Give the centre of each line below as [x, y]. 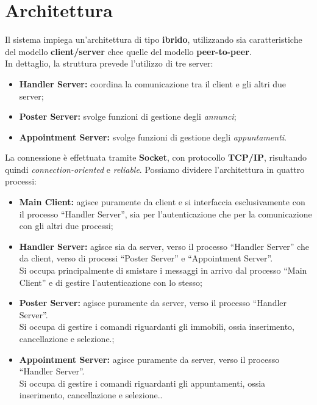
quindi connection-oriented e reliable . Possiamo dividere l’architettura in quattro [155, 169]
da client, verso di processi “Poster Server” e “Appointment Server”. [146, 258]
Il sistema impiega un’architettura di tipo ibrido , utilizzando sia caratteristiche [154, 39]
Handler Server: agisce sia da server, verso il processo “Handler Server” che [164, 246]
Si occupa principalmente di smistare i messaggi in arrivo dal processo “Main [163, 270]
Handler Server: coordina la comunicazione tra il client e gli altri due [153, 83]
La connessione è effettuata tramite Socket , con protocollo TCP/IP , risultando [156, 157]
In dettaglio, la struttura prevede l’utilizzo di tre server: [109, 63]
